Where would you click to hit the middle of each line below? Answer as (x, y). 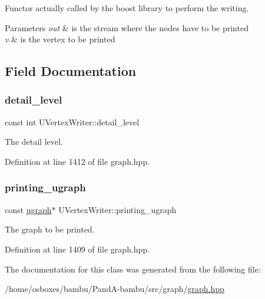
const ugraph (28, 209)
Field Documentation (71, 71)
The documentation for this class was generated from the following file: (133, 269)
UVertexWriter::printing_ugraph (117, 209)
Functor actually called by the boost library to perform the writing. (127, 8)
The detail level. (34, 142)
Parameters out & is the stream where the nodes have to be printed (127, 27)
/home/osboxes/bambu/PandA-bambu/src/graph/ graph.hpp (115, 289)
